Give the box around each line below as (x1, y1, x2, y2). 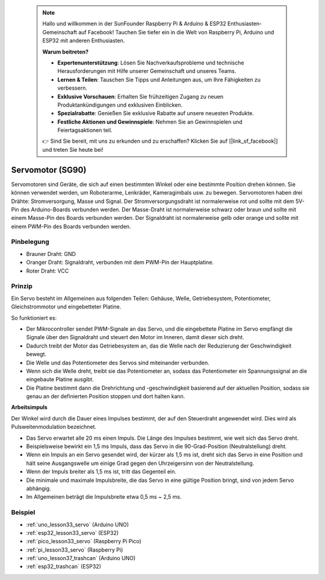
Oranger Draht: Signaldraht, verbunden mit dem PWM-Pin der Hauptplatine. (26, 259, 214, 266)
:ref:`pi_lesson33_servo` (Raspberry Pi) (26, 546, 123, 553)
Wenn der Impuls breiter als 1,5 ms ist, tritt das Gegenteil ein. (26, 468, 177, 475)
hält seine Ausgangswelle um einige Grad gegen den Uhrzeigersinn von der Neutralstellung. (26, 460, 255, 467)
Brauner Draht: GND (26, 250, 76, 257)
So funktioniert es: (11, 314, 57, 322)
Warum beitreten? (42, 48, 89, 55)
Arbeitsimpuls (11, 404, 48, 411)
